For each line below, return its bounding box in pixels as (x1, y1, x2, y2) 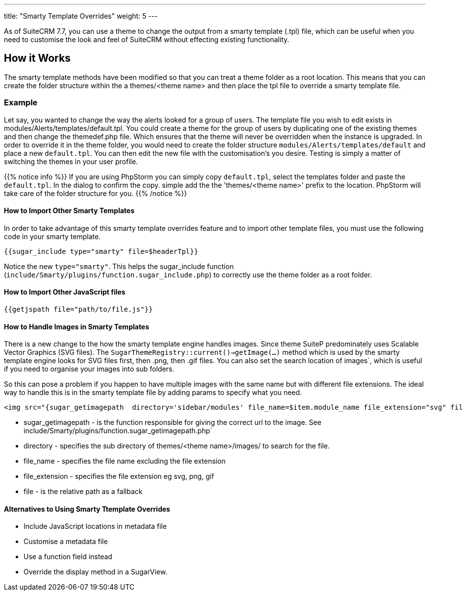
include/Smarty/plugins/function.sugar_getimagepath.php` (24, 426, 212, 435)
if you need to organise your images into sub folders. (4, 365, 175, 373)
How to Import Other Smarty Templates (4, 206, 135, 215)
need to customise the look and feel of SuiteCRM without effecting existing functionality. (4, 35, 289, 44)
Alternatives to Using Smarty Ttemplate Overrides (4, 504, 170, 513)
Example (4, 98, 38, 108)
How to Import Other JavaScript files (4, 288, 126, 297)
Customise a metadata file (24, 537, 108, 546)
